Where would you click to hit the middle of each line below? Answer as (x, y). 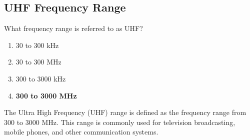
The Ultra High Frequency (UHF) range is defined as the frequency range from (125, 112)
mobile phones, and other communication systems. (81, 132)
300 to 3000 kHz (41, 78)
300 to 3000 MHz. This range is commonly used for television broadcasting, (120, 122)
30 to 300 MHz (38, 62)
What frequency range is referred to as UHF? (73, 28)
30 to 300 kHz (37, 45)
